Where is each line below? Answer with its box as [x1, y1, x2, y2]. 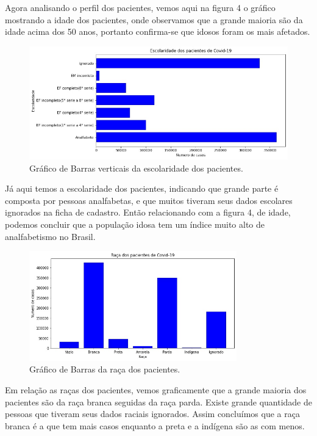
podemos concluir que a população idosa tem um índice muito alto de [5, 218, 265, 231]
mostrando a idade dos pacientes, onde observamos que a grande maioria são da [5, 13, 303, 26]
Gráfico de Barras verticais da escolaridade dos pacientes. [29, 161, 243, 174]
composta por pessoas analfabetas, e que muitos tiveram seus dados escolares [5, 194, 293, 206]
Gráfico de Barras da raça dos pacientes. [29, 363, 180, 376]
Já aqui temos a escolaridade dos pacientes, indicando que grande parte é [5, 182, 279, 195]
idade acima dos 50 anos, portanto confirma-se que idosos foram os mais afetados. [5, 25, 310, 38]
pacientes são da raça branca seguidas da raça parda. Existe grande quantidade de [5, 395, 312, 408]
